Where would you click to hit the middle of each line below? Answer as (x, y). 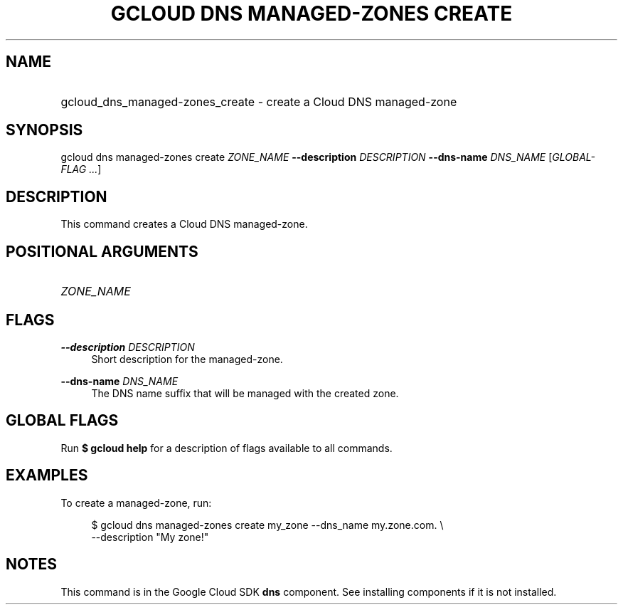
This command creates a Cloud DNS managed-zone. (184, 224)
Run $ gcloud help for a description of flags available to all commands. (227, 448)
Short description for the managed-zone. (187, 359)
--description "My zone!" (150, 537)
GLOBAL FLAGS (62, 421)
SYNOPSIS (44, 130)
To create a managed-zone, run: (136, 503)
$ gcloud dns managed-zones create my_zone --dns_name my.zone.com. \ (267, 525)
